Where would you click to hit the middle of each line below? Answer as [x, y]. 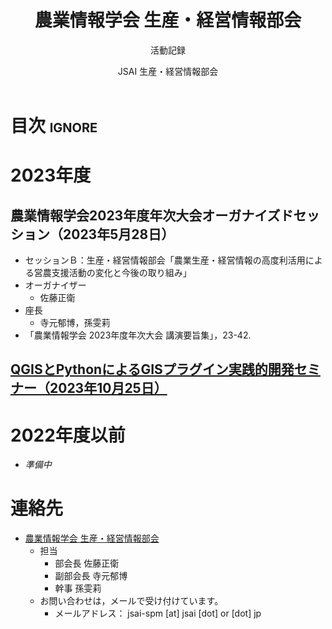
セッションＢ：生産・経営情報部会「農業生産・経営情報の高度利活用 [165, 260]
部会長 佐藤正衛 [87, 563]
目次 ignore [54, 125]
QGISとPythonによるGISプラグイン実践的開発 [152, 369]
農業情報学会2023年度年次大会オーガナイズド [152, 215]
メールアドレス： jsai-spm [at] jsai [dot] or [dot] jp [158, 613]
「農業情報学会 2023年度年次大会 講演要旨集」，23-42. [138, 335]
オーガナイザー [55, 285]
